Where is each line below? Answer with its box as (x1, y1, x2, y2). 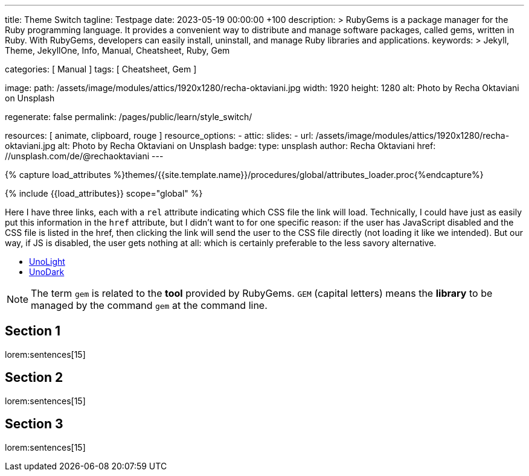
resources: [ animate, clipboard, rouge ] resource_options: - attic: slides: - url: (5, 130, 313, 141)
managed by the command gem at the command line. (31, 299, 268, 311)
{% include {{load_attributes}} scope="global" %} (5, 188, 203, 198)
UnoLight (29, 256, 65, 267)
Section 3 (5, 416, 63, 432)
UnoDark (29, 267, 65, 277)
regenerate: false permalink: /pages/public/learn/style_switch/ (5, 112, 252, 122)
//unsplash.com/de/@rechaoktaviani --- (5, 151, 164, 161)
